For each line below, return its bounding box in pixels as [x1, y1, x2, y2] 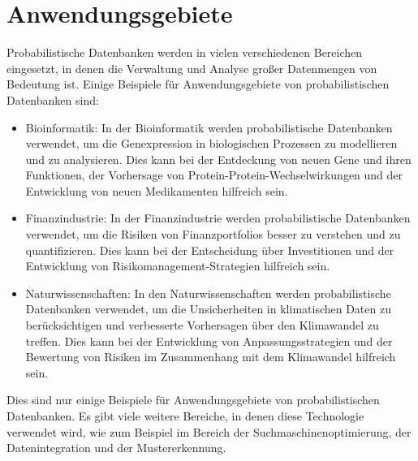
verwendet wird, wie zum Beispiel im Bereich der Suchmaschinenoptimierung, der [6, 423, 412, 440]
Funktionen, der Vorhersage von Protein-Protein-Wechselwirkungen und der [25, 166, 403, 183]
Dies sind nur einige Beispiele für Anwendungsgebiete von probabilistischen [6, 391, 380, 408]
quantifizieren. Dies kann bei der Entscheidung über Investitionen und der [25, 241, 394, 258]
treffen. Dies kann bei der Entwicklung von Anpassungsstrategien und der [25, 332, 393, 349]
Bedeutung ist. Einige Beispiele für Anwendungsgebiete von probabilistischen [6, 75, 390, 93]
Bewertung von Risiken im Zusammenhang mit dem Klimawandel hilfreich [25, 348, 396, 365]
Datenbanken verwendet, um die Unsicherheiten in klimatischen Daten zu [25, 300, 391, 317]
